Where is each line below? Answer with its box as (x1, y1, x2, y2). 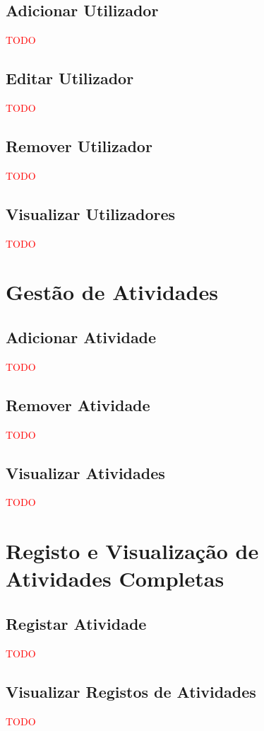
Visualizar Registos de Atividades (6, 680, 256, 702)
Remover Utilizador (6, 134, 152, 156)
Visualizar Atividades (6, 461, 165, 483)
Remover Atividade (6, 393, 150, 415)
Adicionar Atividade (6, 326, 157, 347)
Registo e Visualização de (6, 536, 259, 565)
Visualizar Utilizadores (6, 202, 176, 224)
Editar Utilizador (6, 67, 134, 89)
